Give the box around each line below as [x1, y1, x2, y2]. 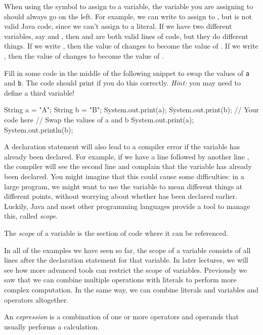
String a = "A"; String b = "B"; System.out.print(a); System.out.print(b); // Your [4, 104, 259, 115]
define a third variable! [4, 87, 74, 98]
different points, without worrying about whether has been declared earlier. [4, 191, 237, 201]
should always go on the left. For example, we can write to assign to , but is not [4, 11, 252, 21]
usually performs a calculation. [4, 321, 100, 331]
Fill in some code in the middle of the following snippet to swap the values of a [4, 67, 249, 78]
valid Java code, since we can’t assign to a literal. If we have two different [4, 21, 232, 31]
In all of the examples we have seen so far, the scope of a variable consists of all [4, 244, 251, 255]
